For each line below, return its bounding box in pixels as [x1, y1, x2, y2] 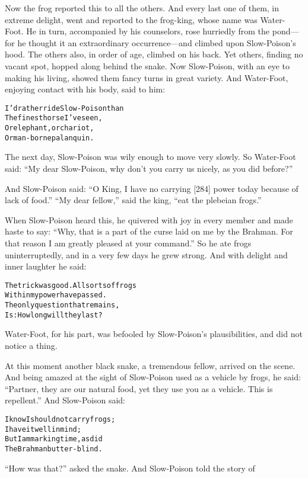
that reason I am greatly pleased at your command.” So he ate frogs [5, 236, 252, 249]
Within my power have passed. [5, 291, 107, 300]
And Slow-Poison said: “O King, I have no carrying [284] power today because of [5, 182, 299, 194]
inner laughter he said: [5, 260, 87, 272]
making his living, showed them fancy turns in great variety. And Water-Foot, [5, 71, 288, 84]
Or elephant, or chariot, [5, 124, 94, 133]
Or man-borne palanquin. [5, 133, 94, 142]
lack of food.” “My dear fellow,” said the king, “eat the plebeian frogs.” [5, 194, 262, 206]
